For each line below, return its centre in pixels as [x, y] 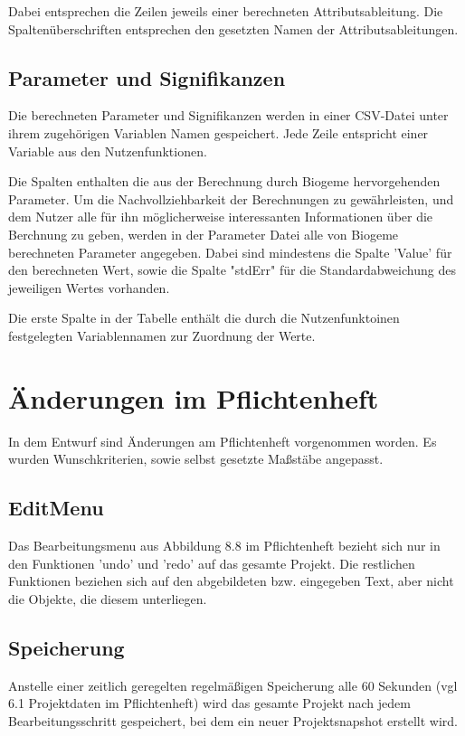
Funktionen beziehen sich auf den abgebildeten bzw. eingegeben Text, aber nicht [231, 581]
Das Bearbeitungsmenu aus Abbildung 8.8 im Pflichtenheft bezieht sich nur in [224, 546]
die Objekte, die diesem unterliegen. [108, 598]
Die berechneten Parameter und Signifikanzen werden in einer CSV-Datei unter [228, 115]
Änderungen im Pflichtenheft [194, 397]
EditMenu [56, 508]
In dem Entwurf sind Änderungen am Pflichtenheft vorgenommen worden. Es [223, 441]
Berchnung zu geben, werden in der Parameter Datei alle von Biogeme [204, 234]
